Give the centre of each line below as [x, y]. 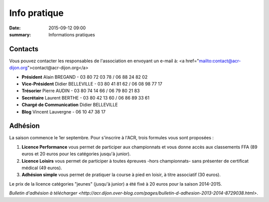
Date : [15, 28]
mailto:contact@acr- [220, 61]
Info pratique [37, 13]
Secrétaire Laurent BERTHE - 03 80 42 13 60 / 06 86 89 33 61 [85, 98]
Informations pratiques [72, 34]
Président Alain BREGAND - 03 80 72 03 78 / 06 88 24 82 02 [85, 77]
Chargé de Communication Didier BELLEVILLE [70, 105]
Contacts [24, 49]
